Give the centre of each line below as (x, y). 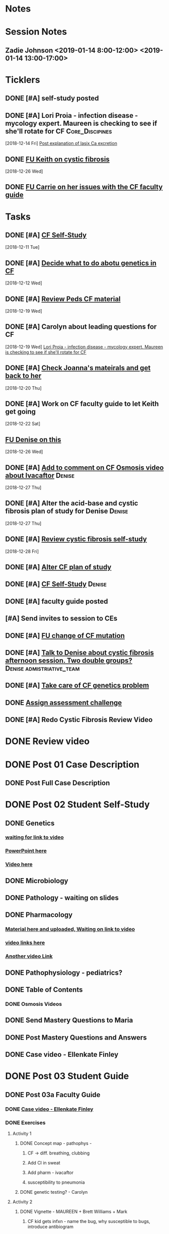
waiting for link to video (34, 837)
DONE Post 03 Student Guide (67, 1076)
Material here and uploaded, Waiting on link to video (70, 929)
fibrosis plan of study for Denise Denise (67, 511)
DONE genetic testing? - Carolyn (54, 1192)
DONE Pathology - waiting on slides (62, 898)
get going (21, 412)
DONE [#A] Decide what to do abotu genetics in (81, 263)
